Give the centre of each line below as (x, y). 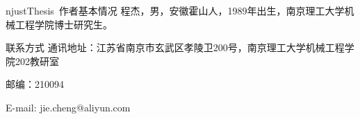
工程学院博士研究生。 (64, 24)
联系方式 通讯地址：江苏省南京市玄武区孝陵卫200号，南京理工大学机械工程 (175, 47)
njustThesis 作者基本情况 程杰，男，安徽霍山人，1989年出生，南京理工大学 (175, 10)
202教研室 (37, 61)
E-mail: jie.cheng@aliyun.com (68, 107)
